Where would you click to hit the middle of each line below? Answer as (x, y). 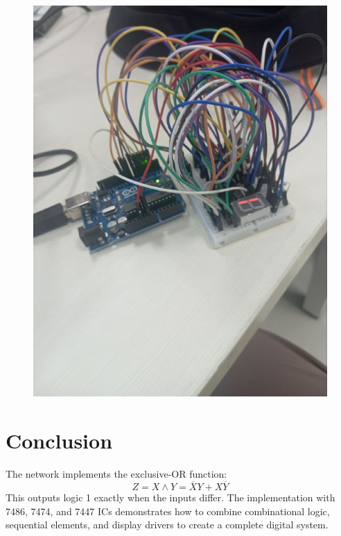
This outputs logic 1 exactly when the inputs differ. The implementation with (170, 497)
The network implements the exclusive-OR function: (116, 474)
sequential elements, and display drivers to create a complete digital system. (167, 525)
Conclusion (59, 441)
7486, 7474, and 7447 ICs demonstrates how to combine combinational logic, (168, 511)
